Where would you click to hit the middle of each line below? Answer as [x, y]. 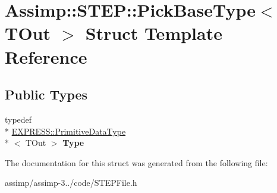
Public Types [46, 94]
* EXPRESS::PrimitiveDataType [65, 131]
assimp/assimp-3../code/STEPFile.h [71, 183]
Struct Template [154, 33]
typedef [18, 119]
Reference [46, 56]
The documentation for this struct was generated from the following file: [136, 162]
